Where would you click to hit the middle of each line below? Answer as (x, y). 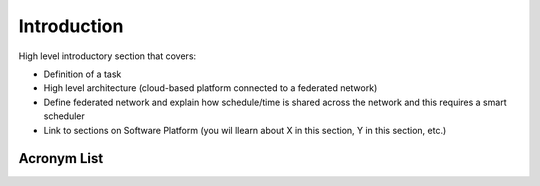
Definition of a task (82, 74)
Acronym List (61, 158)
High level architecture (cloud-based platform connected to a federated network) (210, 88)
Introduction (71, 26)
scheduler (64, 116)
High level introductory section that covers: (107, 56)
